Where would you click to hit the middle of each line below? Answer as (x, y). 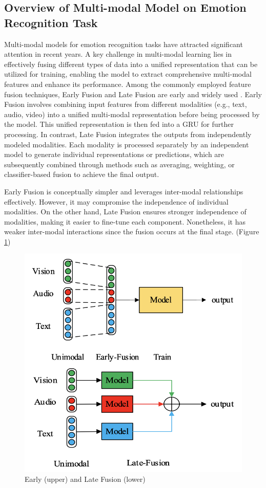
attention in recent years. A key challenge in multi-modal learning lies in (118, 54)
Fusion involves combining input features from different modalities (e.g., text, (126, 104)
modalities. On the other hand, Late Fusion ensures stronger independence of (125, 212)
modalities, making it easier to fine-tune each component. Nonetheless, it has (125, 221)
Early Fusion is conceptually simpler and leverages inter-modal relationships (124, 191)
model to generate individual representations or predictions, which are (114, 154)
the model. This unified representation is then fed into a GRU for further (119, 124)
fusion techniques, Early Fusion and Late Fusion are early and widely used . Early (133, 94)
